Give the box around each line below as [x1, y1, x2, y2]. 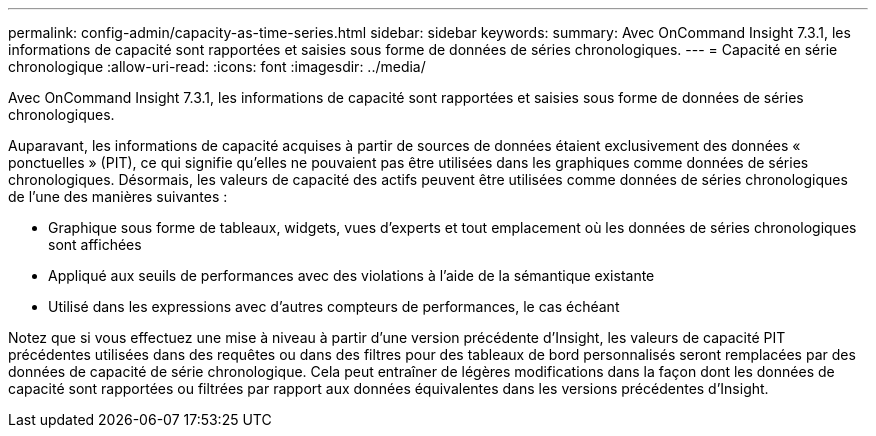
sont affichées [48, 236, 142, 253]
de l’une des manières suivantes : [8, 188, 228, 205]
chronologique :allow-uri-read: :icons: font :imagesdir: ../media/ [8, 58, 426, 75]
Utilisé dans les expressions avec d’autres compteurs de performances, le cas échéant [48, 298, 620, 315]
